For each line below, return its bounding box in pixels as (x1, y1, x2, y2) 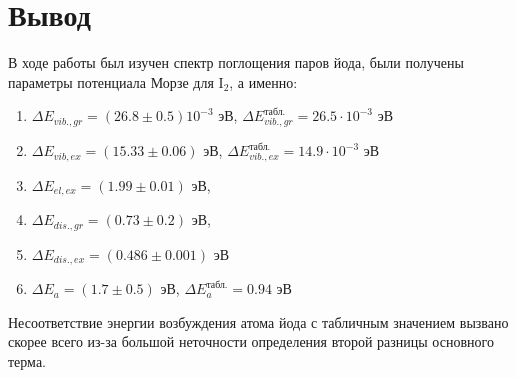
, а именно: (229, 71, 298, 92)
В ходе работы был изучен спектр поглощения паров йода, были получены (8, 52, 464, 73)
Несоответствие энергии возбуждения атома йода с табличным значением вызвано (8, 311, 509, 332)
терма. (8, 350, 46, 371)
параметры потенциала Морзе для (8, 71, 214, 92)
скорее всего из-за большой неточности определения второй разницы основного (8, 331, 494, 352)
